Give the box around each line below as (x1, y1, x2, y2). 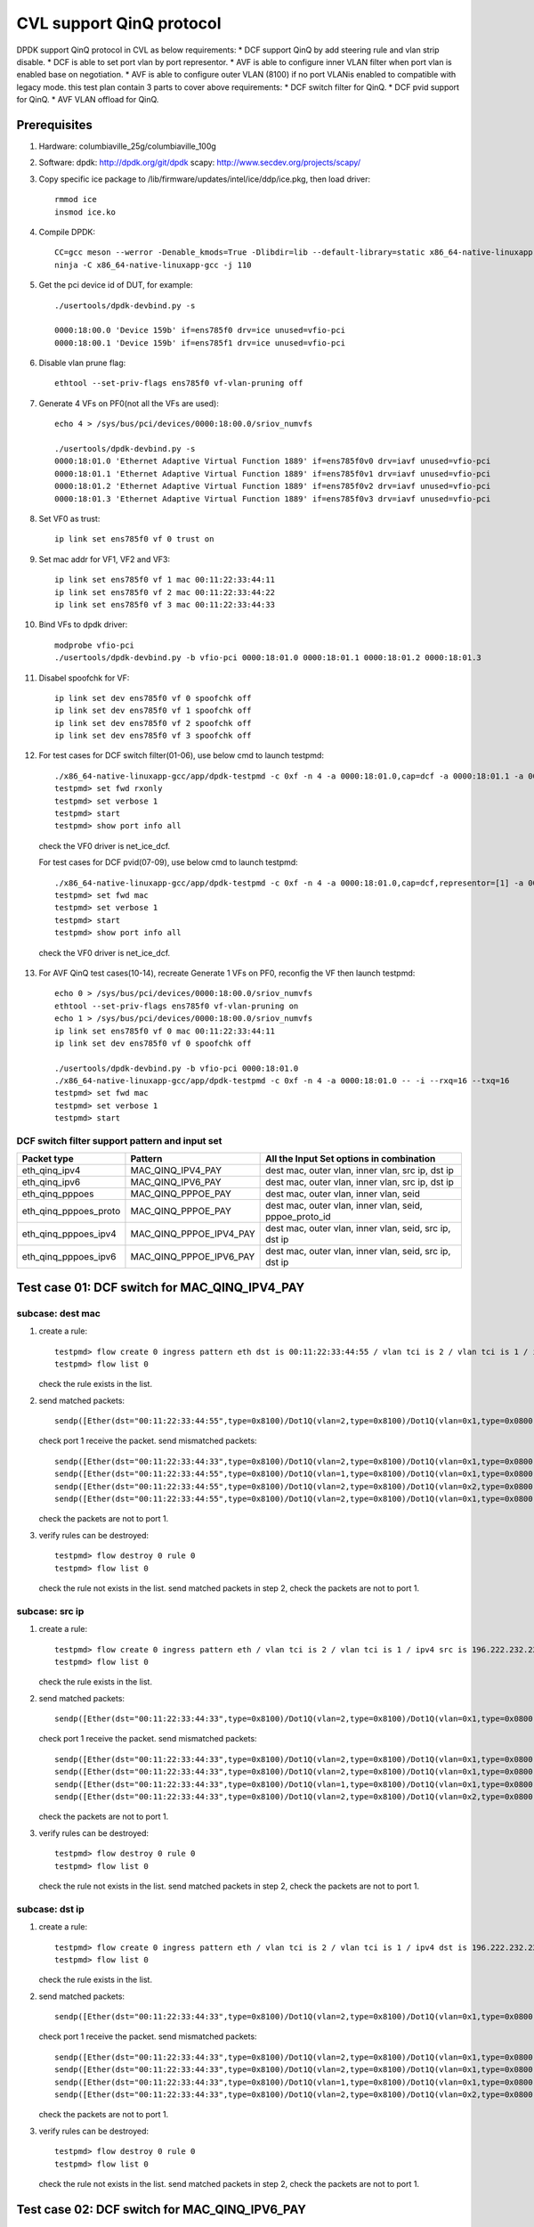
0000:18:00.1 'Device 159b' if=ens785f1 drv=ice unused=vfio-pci (54, 338, 346, 347)
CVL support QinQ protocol (16, 13, 222, 33)
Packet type (21, 1153, 75, 1165)
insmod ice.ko (54, 207, 116, 217)
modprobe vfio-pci (54, 640, 135, 650)
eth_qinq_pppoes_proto (21, 1205, 121, 1218)
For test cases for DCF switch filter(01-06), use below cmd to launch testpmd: (38, 750, 325, 761)
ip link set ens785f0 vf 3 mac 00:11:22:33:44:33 (54, 600, 276, 609)
